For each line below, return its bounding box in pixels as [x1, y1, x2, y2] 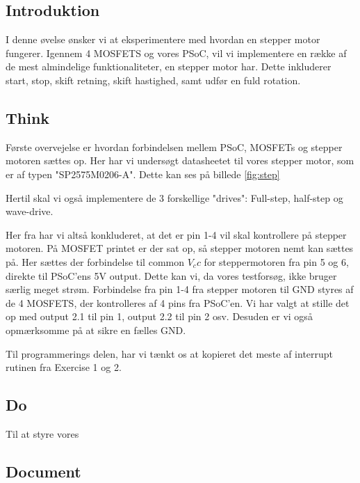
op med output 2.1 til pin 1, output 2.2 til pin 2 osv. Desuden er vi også [6, 309, 313, 324]
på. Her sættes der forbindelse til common [6, 254, 184, 269]
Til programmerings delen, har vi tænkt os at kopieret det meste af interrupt [6, 346, 334, 361]
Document [6, 460, 81, 482]
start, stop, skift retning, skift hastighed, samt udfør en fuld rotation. [6, 72, 301, 87]
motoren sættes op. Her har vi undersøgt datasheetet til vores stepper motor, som [6, 153, 354, 168]
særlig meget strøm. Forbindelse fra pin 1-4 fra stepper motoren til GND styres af [6, 282, 354, 296]
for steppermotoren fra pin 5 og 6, [204, 254, 349, 269]
